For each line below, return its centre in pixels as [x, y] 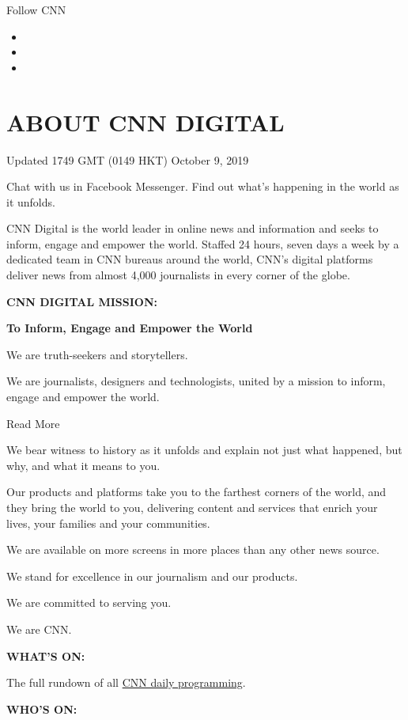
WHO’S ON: [42, 709]
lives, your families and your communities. [108, 523]
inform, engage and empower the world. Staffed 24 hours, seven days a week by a [203, 243]
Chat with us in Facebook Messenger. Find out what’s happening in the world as [203, 186]
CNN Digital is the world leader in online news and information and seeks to [193, 228]
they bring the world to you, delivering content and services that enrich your [192, 507]
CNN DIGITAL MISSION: [82, 301]
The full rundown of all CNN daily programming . [126, 682]
